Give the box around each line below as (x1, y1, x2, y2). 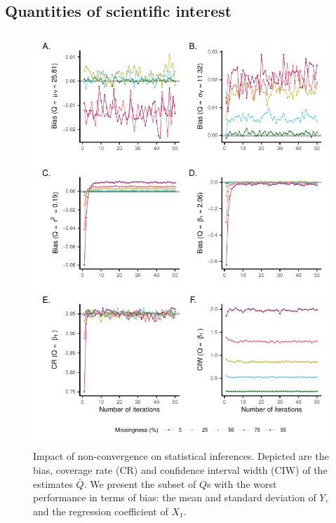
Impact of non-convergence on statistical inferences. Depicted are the (33, 449, 329, 463)
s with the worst (207, 476, 277, 491)
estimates (33, 476, 73, 491)
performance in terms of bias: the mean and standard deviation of (33, 490, 316, 505)
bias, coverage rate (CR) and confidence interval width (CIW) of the (33, 463, 328, 477)
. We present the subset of (83, 476, 196, 491)
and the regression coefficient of (33, 503, 168, 518)
